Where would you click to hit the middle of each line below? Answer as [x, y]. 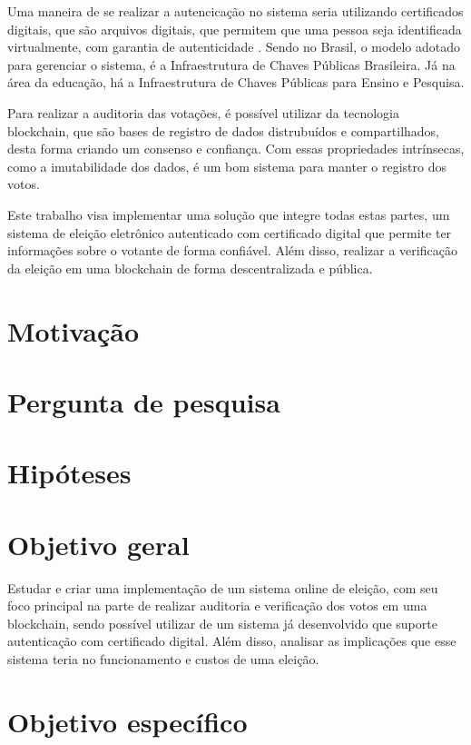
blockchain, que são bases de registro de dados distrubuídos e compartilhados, [223, 130]
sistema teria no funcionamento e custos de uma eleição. [163, 658]
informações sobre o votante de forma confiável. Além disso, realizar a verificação [232, 250]
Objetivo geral [98, 544]
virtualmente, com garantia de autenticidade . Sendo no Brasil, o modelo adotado [234, 47]
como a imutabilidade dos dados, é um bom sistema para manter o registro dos [227, 166]
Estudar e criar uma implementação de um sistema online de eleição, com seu [223, 587]
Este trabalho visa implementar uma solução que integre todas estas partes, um [229, 214]
